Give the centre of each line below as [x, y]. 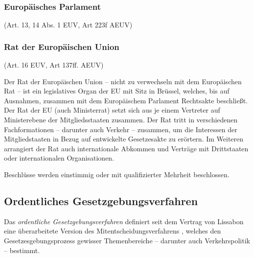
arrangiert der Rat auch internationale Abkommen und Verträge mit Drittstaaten [126, 148]
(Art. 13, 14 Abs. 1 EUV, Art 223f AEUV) [68, 25]
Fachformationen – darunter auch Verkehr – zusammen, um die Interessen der [121, 129]
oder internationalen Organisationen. [59, 158]
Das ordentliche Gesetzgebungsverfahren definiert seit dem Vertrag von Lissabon [124, 221]
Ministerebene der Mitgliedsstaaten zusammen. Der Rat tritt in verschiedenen [121, 119]
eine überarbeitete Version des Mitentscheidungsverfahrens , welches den [113, 231]
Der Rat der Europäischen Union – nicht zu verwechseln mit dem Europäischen [123, 81]
